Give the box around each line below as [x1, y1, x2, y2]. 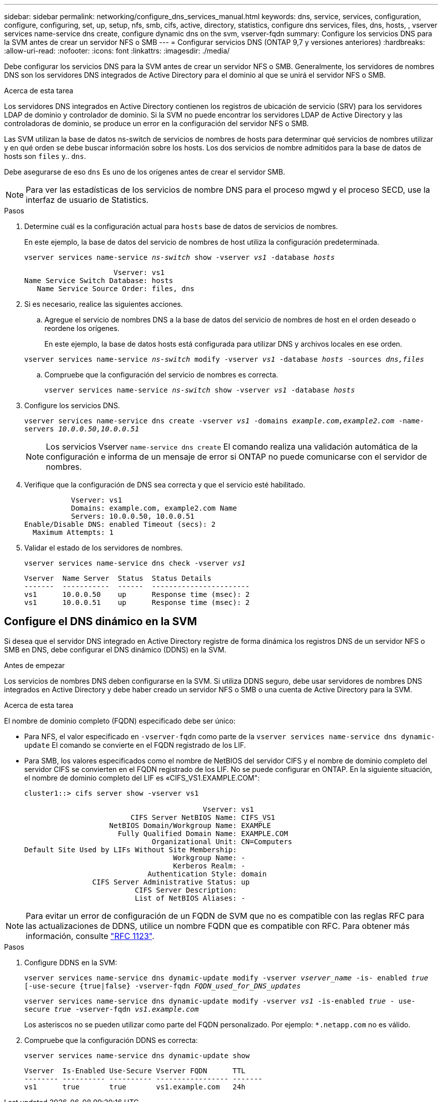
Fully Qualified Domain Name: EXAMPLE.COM [118, 829, 288, 838]
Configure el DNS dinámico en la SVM [4, 615, 197, 628]
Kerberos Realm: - [173, 861, 246, 870]
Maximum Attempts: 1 [32, 528, 114, 536]
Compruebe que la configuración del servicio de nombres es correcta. [44, 370, 279, 379]
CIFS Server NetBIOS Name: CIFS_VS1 [130, 813, 275, 821]
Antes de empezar [4, 660, 65, 670]
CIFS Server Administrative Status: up [92, 877, 250, 886]
